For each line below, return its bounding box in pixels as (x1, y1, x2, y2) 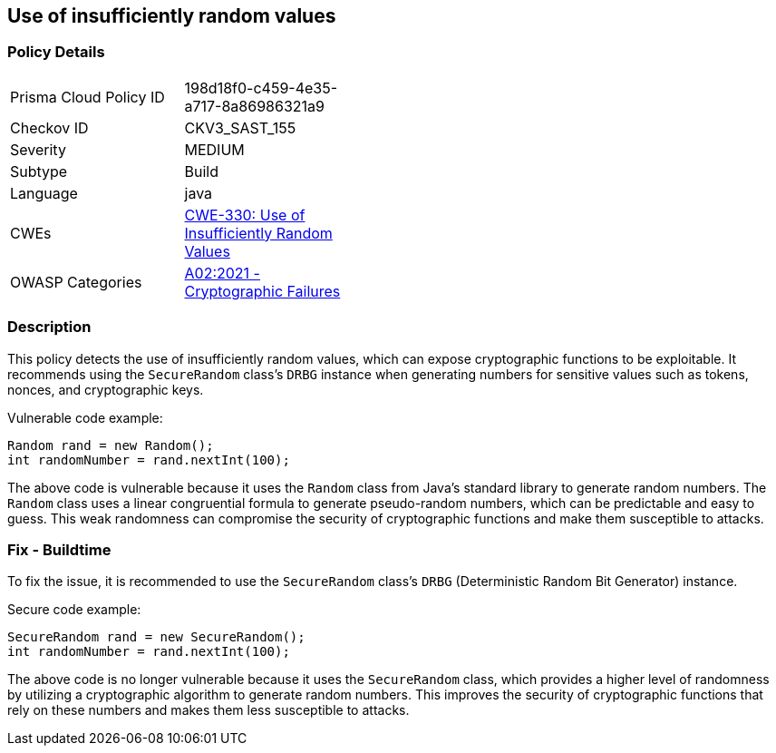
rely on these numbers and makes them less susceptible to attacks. (7, 702, 410, 719)
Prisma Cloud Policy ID (10, 87, 165, 106)
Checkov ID (10, 118, 89, 137)
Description (7, 318, 92, 337)
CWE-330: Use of (184, 205, 306, 224)
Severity (10, 140, 66, 159)
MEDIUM (184, 140, 245, 159)
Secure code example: (7, 601, 141, 618)
